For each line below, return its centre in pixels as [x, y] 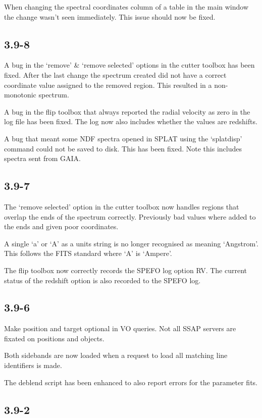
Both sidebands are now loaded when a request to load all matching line [116, 355]
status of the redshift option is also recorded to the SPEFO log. [102, 280]
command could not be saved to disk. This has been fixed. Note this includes [123, 148]
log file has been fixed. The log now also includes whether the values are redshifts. [131, 121]
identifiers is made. [33, 365]
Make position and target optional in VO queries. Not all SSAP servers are [120, 328]
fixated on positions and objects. [54, 338]
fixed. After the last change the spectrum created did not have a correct [115, 74]
